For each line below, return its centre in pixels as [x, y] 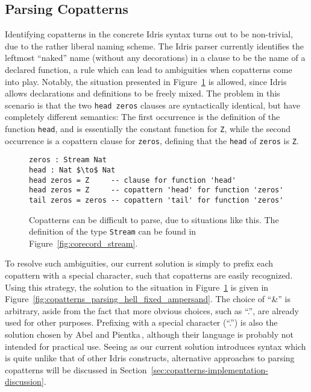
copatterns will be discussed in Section [76, 369]
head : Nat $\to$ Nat [72, 170]
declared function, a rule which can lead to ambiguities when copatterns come [149, 69]
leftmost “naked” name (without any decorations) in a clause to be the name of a [155, 58]
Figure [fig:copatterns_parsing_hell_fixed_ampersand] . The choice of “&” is [148, 299]
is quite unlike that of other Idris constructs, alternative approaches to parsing [150, 358]
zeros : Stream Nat [68, 160]
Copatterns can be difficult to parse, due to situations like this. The [154, 219]
